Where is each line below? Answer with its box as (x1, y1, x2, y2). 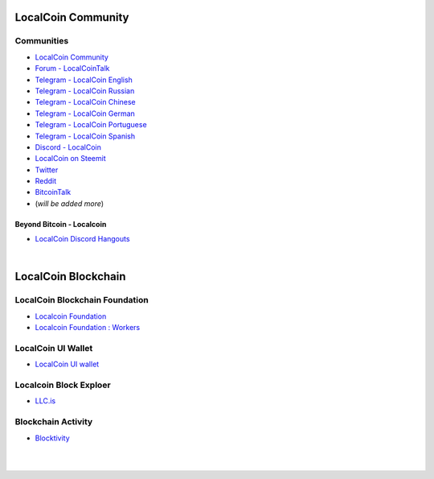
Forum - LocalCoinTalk (35, 64, 110, 73)
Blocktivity (35, 433, 70, 443)
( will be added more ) (35, 198, 104, 209)
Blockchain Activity (14, 416, 93, 427)
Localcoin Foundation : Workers (35, 323, 141, 332)
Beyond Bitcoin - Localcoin (14, 219, 107, 229)
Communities (14, 35, 69, 47)
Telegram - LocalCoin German (35, 109, 136, 118)
